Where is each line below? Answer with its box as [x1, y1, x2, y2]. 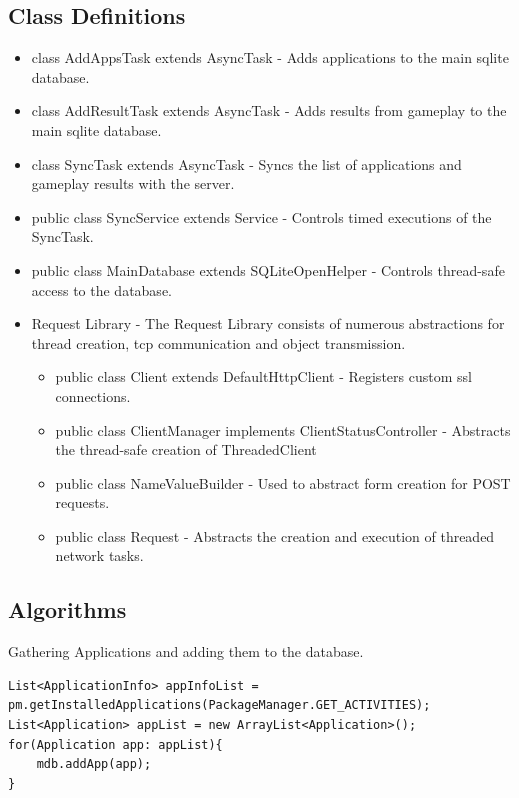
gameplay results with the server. [31, 173, 235, 194]
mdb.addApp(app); [36, 757, 152, 772]
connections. [55, 385, 131, 406]
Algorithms [8, 594, 127, 625]
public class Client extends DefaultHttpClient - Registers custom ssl [55, 366, 472, 387]
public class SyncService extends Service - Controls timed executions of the [31, 206, 492, 227]
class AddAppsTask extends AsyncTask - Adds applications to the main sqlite [31, 47, 509, 68]
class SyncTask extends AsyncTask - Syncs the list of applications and [31, 153, 462, 174]
